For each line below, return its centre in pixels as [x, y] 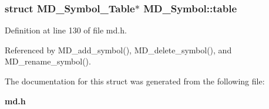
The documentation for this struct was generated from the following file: [135, 81]
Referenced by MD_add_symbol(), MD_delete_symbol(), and [118, 50]
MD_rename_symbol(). [48, 61]
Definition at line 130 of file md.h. [66, 30]
